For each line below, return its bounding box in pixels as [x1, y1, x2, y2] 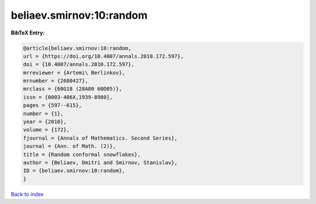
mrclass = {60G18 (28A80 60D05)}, [23, 85, 122, 92]
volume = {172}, [23, 126, 70, 133]
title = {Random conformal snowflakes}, [23, 151, 140, 158]
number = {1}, [23, 110, 64, 117]
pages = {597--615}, [23, 102, 82, 109]
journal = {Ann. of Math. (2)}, [23, 143, 116, 150]
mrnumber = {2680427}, [23, 78, 88, 84]
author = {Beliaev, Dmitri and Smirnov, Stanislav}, [23, 160, 178, 166]
